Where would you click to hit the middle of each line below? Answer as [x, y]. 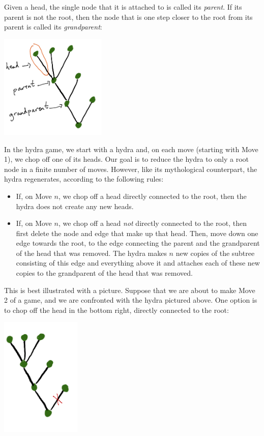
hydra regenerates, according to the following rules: [84, 179]
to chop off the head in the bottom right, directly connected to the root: [116, 310]
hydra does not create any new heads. [75, 206]
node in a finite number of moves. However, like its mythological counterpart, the [131, 169]
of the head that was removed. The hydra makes [91, 253]
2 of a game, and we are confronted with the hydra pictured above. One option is [131, 300]
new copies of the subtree [215, 253]
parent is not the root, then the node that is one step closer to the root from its [128, 17]
